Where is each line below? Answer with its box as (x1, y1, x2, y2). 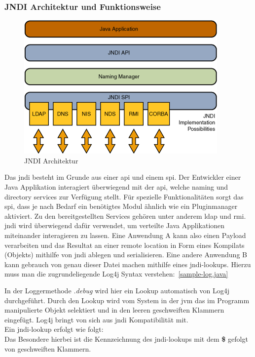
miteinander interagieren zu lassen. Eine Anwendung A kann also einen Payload (4, 230, 246, 240)
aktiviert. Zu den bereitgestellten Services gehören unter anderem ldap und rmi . (4, 210, 246, 221)
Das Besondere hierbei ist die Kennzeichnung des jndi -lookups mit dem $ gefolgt (4, 333, 248, 344)
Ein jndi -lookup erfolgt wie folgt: (4, 324, 104, 334)
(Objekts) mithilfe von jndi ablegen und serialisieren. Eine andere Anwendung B (4, 249, 247, 260)
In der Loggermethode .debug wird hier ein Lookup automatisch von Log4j (4, 285, 230, 295)
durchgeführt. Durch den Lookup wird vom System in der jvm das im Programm (4, 295, 250, 305)
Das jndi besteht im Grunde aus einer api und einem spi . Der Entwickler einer (4, 172, 241, 182)
